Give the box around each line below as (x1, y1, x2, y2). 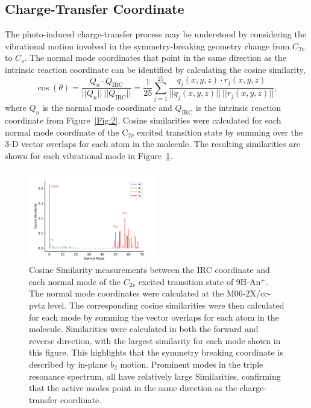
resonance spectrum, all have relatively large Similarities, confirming (29, 369, 281, 382)
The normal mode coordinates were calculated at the (29, 287, 224, 300)
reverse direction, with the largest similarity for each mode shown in (29, 334, 281, 347)
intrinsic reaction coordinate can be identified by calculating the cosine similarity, (5, 63, 306, 75)
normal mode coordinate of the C (5, 125, 128, 138)
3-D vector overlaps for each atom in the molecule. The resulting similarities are (5, 137, 300, 150)
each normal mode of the (29, 275, 121, 287)
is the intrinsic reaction (195, 101, 281, 114)
